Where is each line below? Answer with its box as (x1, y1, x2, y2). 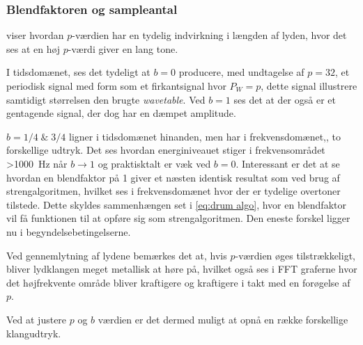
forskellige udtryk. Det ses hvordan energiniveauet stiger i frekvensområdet (6, 143, 325, 157)
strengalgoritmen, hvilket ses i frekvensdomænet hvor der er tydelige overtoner (6, 184, 341, 198)
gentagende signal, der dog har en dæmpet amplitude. (6, 106, 236, 120)
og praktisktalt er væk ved (98, 156, 211, 170)
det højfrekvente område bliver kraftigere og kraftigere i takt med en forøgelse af (6, 275, 350, 289)
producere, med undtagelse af (178, 65, 304, 79)
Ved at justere (6, 312, 67, 326)
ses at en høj (6, 41, 61, 56)
